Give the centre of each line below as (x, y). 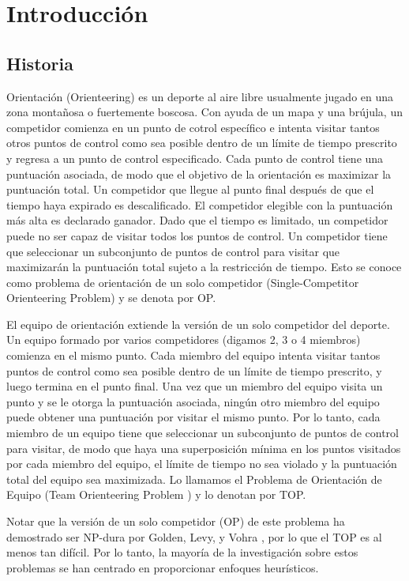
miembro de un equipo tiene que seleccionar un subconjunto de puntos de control (203, 433)
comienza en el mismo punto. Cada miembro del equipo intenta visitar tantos (193, 355)
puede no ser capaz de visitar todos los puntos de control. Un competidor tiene (197, 235)
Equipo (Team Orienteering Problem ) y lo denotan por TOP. (156, 494)
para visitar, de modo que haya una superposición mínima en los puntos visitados (204, 448)
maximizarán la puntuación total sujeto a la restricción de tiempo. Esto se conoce (204, 267)
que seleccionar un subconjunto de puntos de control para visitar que (173, 251)
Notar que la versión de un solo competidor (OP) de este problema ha (176, 521)
